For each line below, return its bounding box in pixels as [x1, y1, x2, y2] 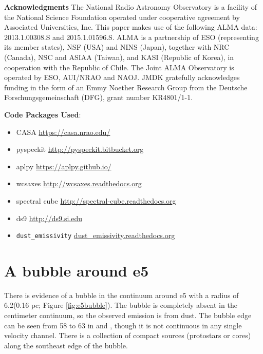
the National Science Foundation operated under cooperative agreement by [4, 11, 240, 22]
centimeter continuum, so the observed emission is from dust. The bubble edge [4, 310, 252, 321]
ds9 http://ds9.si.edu [16, 212, 83, 223]
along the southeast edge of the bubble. [4, 340, 128, 350]
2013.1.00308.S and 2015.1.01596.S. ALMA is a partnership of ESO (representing [4, 31, 259, 42]
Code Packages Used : [4, 109, 81, 120]
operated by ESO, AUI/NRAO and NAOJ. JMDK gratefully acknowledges [4, 72, 240, 83]
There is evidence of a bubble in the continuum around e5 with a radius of [4, 289, 239, 300]
